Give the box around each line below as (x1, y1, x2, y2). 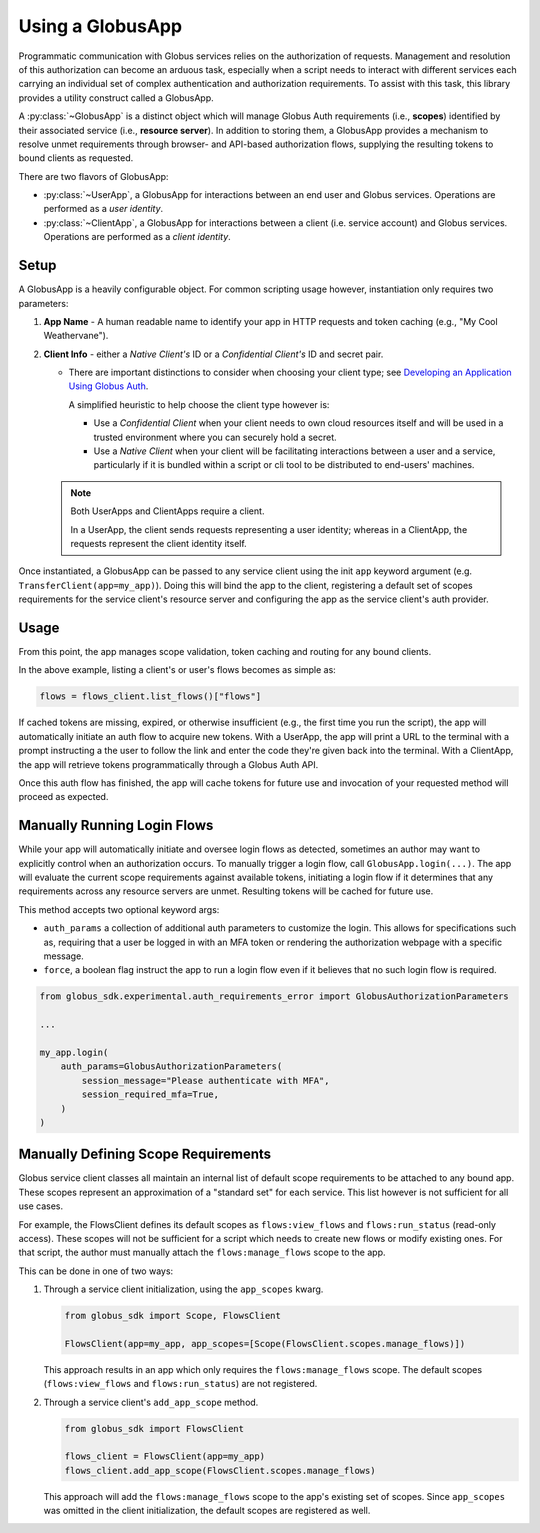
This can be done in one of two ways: (18, 1265, 174, 1277)
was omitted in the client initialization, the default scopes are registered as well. (43, 1505, 371, 1517)
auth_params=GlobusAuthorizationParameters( (60, 1061, 283, 1072)
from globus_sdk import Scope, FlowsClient (64, 1310, 282, 1322)
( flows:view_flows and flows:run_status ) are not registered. (43, 1378, 318, 1390)
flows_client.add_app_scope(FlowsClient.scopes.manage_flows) (64, 1465, 376, 1476)
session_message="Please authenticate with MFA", (81, 1075, 330, 1086)
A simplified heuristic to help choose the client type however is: (68, 398, 330, 410)
